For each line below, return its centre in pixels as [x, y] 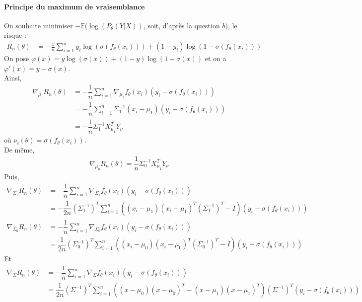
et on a [216, 58]
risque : [15, 35]
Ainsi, [13, 78]
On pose [17, 58]
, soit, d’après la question [181, 25]
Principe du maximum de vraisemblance [74, 6]
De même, [19, 149]
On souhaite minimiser [38, 25]
